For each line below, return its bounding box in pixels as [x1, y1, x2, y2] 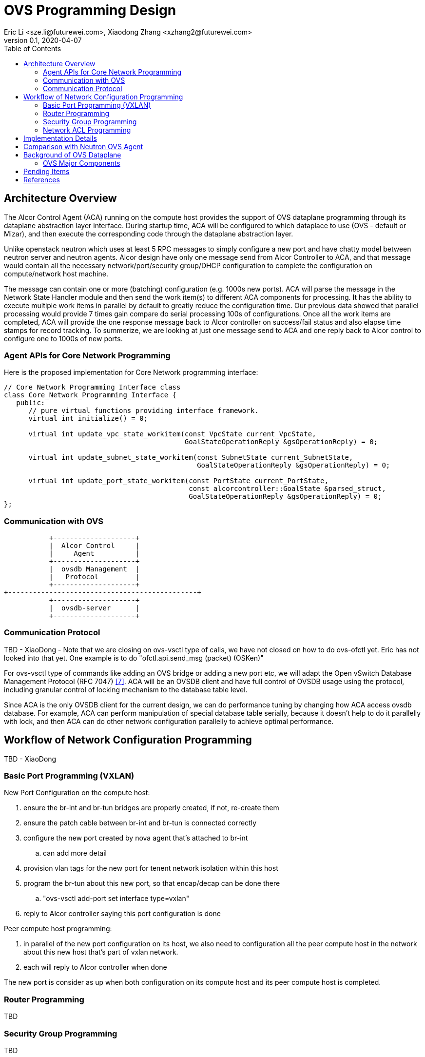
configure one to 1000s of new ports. [4, 334, 123, 343]
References [23, 175, 60, 184]
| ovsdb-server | [49, 604, 140, 612]
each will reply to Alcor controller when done [23, 963, 167, 972]
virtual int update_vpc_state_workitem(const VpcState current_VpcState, [28, 430, 316, 438]
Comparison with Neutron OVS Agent [23, 142, 143, 151]
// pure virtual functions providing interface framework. [28, 407, 259, 415]
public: [16, 399, 45, 407]
